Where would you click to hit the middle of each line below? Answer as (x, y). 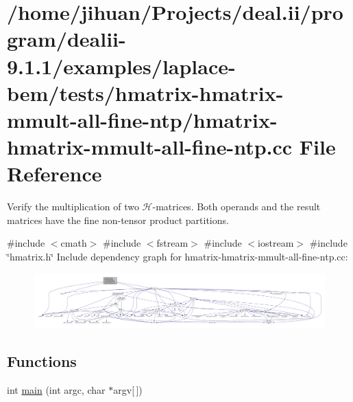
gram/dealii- (66, 39)
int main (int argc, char (56, 389)
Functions (42, 360)
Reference (54, 174)
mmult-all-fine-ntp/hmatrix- (142, 119)
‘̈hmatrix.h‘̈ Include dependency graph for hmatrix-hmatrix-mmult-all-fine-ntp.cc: (178, 257)
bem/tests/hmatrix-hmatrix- (145, 92)
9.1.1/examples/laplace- (121, 66)
